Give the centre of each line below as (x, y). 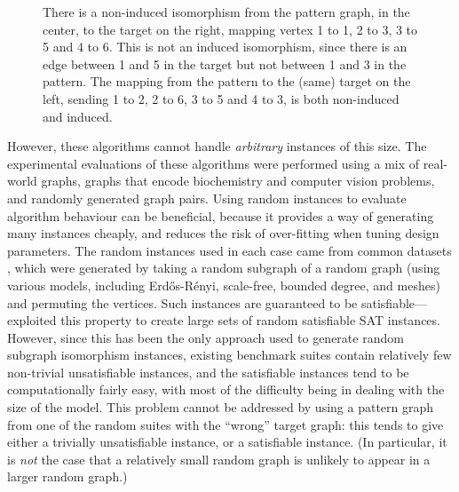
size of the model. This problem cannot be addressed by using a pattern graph (221, 407)
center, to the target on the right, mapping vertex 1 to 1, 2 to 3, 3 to (230, 29)
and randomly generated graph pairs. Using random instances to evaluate (207, 198)
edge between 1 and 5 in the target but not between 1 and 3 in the (225, 63)
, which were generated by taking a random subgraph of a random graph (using (224, 268)
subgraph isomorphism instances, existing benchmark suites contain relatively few (229, 355)
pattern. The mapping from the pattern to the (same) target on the (227, 81)
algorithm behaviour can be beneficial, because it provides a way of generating (221, 215)
